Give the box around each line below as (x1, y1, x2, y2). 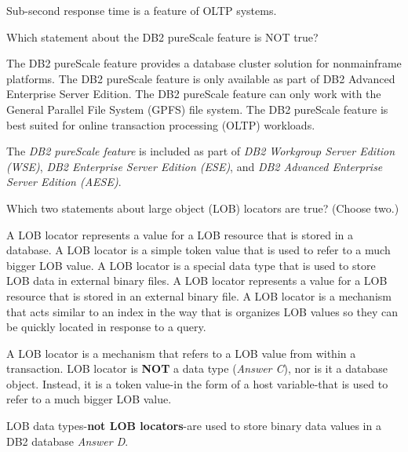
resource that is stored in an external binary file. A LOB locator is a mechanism (6, 287, 392, 304)
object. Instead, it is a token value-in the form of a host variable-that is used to (6, 375, 388, 392)
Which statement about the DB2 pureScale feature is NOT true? (6, 28, 319, 45)
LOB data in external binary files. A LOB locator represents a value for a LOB (6, 272, 388, 289)
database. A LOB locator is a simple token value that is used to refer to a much (6, 242, 391, 258)
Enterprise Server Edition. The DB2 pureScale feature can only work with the (6, 86, 381, 102)
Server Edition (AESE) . (6, 173, 122, 190)
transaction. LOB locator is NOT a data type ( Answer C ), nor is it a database (6, 360, 388, 377)
